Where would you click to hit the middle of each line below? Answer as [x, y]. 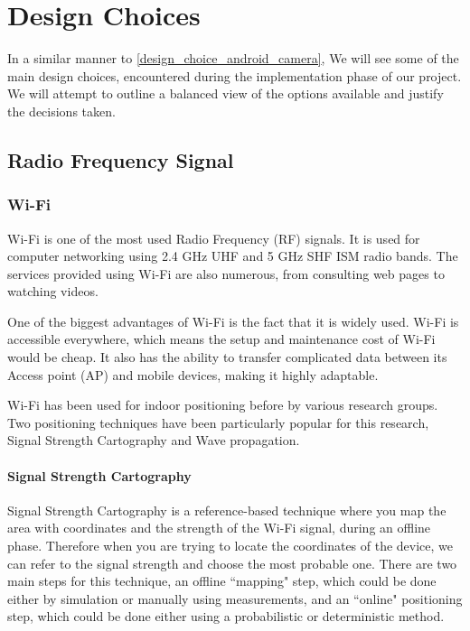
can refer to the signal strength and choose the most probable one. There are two [232, 563]
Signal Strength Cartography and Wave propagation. [154, 440]
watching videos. [53, 291]
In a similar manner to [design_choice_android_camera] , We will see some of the [233, 58]
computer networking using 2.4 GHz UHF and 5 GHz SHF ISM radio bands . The [233, 256]
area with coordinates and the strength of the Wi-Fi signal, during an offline [219, 528]
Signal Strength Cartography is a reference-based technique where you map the [227, 510]
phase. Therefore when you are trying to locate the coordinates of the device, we [230, 546]
